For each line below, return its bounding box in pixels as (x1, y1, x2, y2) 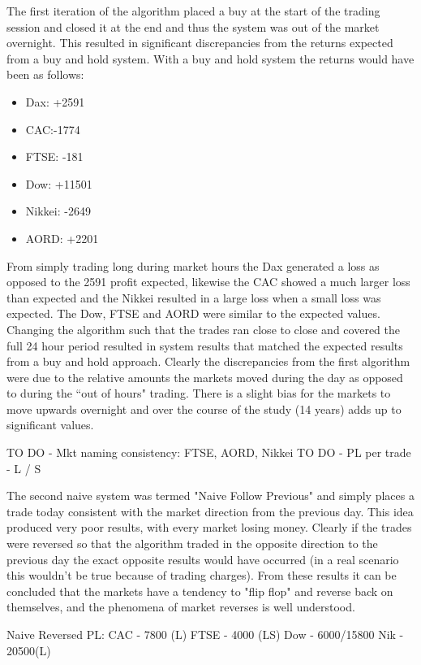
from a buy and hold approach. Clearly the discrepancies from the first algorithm (6, 353, 410, 370)
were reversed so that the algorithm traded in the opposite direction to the (6, 535, 378, 552)
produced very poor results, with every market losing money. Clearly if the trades (6, 519, 412, 536)
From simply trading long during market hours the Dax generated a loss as (6, 257, 380, 274)
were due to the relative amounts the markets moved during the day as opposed (6, 368, 403, 385)
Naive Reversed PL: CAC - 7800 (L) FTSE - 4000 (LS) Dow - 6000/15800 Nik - (6, 626, 404, 642)
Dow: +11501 (25, 175, 92, 192)
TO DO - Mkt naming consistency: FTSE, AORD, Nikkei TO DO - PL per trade (6, 444, 411, 461)
